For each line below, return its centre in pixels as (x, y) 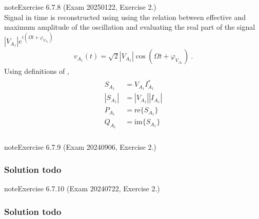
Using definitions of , (37, 71)
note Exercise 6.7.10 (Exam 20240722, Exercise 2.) (82, 188)
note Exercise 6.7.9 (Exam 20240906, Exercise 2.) (80, 146)
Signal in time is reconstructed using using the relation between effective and (125, 17)
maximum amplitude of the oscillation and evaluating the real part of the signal (130, 27)
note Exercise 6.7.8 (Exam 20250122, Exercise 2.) (80, 7)
